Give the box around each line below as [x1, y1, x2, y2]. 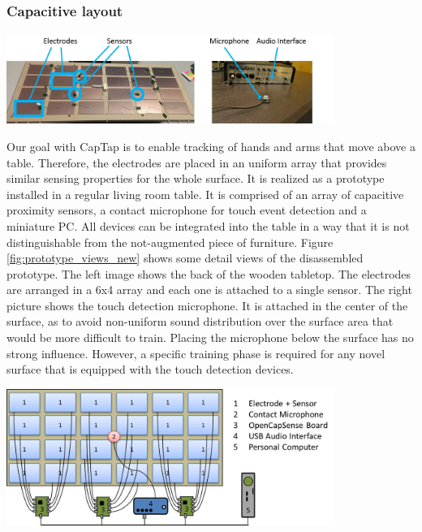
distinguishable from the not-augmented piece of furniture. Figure [6, 233, 334, 250]
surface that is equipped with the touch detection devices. [6, 361, 294, 378]
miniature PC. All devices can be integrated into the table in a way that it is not [6, 217, 410, 234]
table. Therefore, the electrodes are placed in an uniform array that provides [6, 154, 387, 171]
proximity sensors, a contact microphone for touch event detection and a [6, 201, 367, 218]
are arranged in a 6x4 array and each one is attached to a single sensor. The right [6, 281, 412, 298]
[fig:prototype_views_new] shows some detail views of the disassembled [6, 249, 364, 266]
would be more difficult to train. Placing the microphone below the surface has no [6, 329, 414, 346]
